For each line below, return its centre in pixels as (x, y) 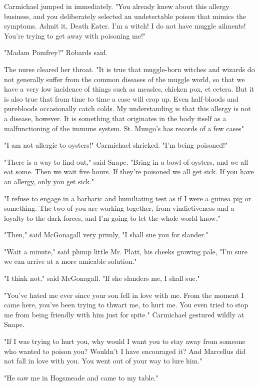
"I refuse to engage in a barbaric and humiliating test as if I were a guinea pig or (128, 198)
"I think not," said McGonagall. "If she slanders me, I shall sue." (102, 278)
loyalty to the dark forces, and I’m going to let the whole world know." (112, 218)
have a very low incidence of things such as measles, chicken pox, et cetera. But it (129, 89)
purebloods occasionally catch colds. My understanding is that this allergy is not (127, 108)
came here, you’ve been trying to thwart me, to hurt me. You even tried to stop (126, 305)
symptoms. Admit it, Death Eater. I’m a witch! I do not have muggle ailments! (125, 26)
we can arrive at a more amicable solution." (70, 261)
